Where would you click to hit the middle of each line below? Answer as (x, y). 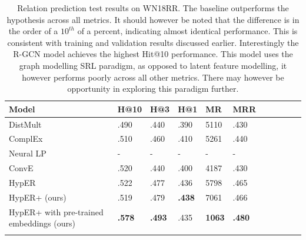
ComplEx (26, 139)
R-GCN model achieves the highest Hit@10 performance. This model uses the (153, 54)
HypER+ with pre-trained (56, 211)
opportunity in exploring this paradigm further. (153, 89)
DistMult (25, 124)
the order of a (33, 31)
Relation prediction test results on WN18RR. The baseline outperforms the (153, 8)
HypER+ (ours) (38, 197)
